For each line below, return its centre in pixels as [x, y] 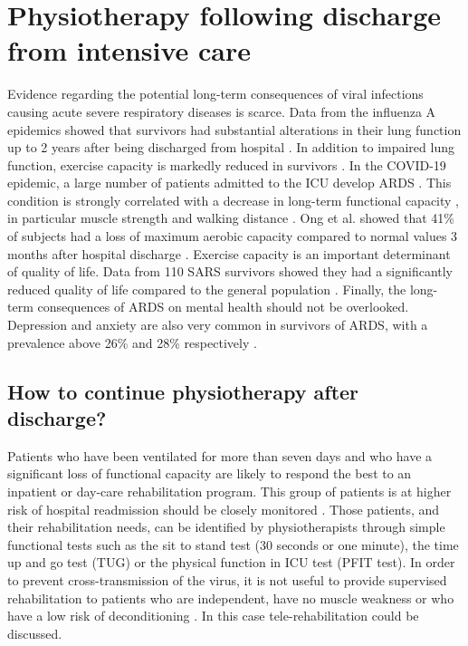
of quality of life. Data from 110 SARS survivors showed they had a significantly [230, 271]
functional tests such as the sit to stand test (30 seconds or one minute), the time [233, 544]
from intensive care [129, 50]
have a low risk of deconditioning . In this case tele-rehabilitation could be [213, 616]
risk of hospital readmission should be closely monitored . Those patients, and [224, 509]
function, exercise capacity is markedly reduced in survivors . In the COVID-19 [227, 164]
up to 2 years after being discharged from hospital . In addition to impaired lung [231, 147]
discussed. [35, 633]
